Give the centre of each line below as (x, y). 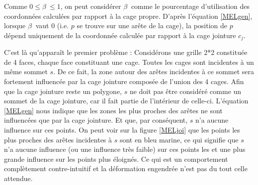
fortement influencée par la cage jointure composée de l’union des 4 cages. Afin (124, 81)
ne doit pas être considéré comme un (185, 91)
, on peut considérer (91, 6)
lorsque (15, 25)
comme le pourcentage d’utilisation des (190, 6)
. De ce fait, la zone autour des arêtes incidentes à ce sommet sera (154, 71)
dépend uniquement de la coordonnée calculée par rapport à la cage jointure (120, 35)
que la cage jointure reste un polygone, (63, 91)
